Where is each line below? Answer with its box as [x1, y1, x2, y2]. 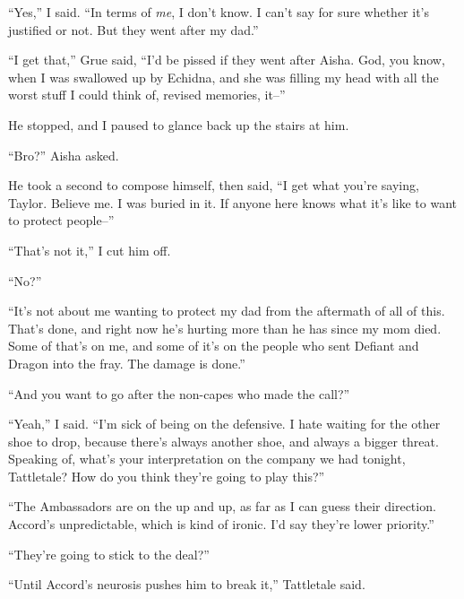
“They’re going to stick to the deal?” [8, 544, 210, 563]
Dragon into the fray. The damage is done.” [8, 353, 245, 372]
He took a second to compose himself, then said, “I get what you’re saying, [8, 176, 419, 195]
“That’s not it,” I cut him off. [8, 240, 171, 259]
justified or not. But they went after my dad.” [8, 20, 259, 39]
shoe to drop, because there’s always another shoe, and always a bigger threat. [8, 431, 439, 450]
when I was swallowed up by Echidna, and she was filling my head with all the [8, 67, 439, 86]
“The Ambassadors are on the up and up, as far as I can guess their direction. [8, 497, 436, 516]
